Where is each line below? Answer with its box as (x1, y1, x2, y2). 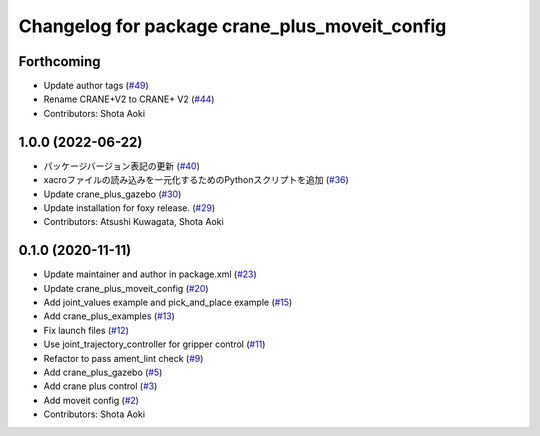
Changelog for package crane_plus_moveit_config (18, 15, 447, 37)
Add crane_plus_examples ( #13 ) (43, 310, 175, 322)
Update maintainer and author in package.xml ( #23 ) (43, 268, 257, 280)
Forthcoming (18, 53, 101, 70)
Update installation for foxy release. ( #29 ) (43, 201, 216, 214)
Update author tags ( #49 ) (43, 80, 149, 92)
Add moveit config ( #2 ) (43, 394, 140, 406)
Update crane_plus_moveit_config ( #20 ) (43, 282, 209, 294)
